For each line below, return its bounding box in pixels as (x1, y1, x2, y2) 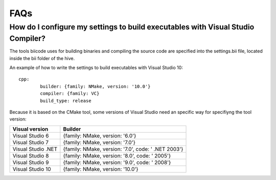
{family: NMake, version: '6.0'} (63, 132, 136, 139)
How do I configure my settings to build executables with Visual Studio (9, 22, 255, 32)
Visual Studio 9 (12, 159, 49, 166)
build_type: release (40, 98, 91, 104)
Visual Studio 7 (12, 139, 49, 146)
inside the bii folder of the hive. (9, 55, 75, 61)
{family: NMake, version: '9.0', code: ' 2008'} (63, 159, 171, 166)
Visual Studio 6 (12, 132, 49, 139)
